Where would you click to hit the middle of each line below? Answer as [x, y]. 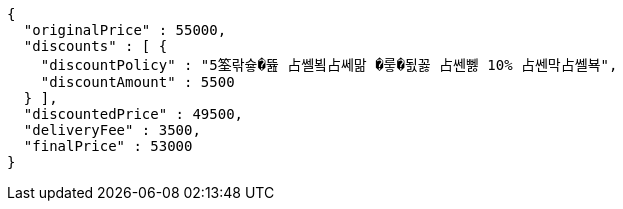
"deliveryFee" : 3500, [112, 130]
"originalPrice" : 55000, [125, 30]
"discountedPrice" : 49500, [133, 114]
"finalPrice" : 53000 [108, 146]
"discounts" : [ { [95, 46]
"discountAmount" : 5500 [137, 82]
